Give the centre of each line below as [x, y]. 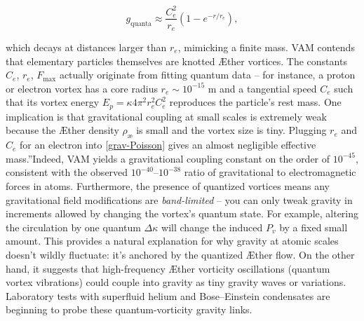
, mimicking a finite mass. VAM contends [266, 47]
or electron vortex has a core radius [82, 88]
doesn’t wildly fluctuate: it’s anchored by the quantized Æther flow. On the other [180, 254]
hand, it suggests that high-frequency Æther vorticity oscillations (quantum [168, 268]
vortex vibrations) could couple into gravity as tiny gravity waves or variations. [176, 282]
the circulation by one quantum [73, 227]
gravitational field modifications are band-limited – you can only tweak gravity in [179, 199]
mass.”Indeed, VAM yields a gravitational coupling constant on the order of [168, 158]
